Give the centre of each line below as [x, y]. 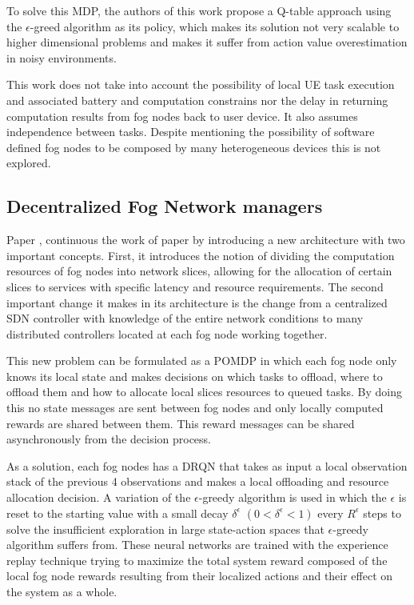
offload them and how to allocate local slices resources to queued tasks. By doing [204, 392]
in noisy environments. [62, 57]
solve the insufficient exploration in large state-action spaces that [165, 529]
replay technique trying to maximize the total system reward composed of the [197, 560]
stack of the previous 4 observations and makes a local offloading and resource [198, 481]
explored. [29, 163]
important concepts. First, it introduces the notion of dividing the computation [201, 255]
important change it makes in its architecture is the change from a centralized [197, 302]
